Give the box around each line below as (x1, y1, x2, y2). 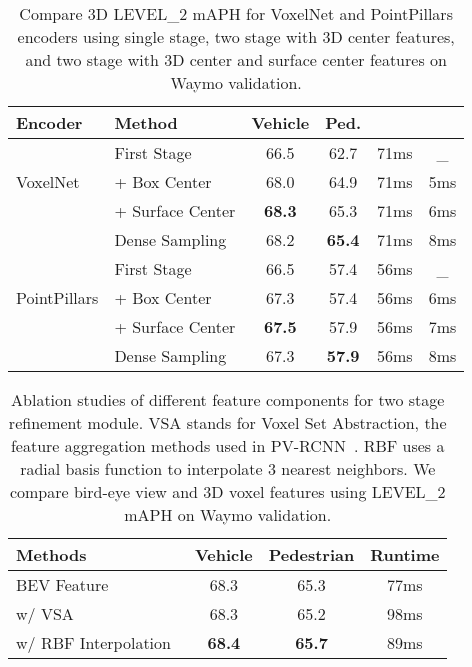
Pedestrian (268, 543, 355, 566)
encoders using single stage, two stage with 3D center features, (17, 25, 455, 48)
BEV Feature (16, 573, 109, 596)
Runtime (370, 543, 440, 566)
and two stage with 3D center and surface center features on (25, 48, 447, 71)
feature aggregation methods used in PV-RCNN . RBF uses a (10, 434, 445, 457)
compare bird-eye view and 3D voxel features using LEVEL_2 (9, 480, 446, 503)
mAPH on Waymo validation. (124, 503, 332, 526)
